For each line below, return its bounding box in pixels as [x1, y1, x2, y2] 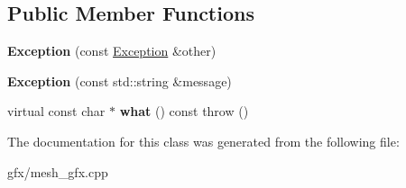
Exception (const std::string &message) [7, 71, 232, 90]
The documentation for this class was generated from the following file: [7, 131, 400, 150]
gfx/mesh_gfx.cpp [7, 162, 108, 181]
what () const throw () [119, 102, 249, 121]
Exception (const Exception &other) [7, 41, 217, 60]
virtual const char [7, 102, 106, 121]
